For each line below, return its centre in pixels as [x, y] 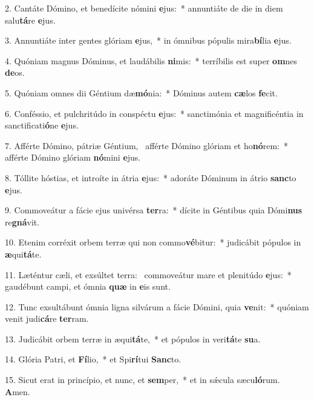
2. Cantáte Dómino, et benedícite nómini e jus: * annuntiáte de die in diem [144, 8]
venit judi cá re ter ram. [47, 318]
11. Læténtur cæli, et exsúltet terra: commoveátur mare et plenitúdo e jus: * [148, 274]
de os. [15, 72]
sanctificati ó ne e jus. [42, 125]
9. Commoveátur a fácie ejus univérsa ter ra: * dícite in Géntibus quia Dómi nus [154, 210]
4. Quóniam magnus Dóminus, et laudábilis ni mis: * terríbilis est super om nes [151, 60]
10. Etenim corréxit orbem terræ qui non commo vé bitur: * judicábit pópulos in [153, 242]
